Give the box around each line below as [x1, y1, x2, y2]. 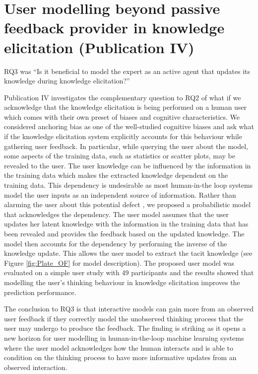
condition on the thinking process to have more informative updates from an [4, 352, 237, 363]
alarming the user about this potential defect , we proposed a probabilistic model [4, 199, 251, 210]
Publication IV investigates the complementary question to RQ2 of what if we [4, 92, 241, 102]
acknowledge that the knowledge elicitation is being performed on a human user [4, 102, 247, 112]
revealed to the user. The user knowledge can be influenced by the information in [4, 160, 251, 170]
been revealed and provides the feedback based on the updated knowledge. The [4, 228, 245, 238]
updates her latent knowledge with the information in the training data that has [4, 219, 249, 229]
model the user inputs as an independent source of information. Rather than [4, 189, 236, 200]
